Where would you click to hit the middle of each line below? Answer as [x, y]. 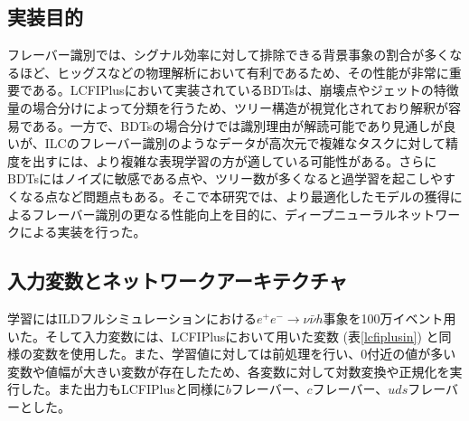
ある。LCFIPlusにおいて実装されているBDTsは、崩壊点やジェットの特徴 [245, 90]
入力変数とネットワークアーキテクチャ [178, 281]
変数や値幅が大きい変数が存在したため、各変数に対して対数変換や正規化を [229, 371]
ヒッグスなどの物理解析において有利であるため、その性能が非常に [253, 72]
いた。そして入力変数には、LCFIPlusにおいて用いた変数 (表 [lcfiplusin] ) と [223, 336]
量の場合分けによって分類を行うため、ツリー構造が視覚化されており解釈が [228, 107]
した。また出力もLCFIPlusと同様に [122, 389]
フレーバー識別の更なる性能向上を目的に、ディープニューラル [215, 214]
